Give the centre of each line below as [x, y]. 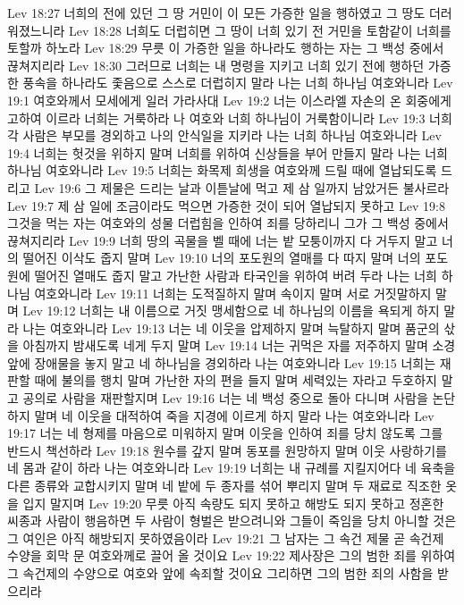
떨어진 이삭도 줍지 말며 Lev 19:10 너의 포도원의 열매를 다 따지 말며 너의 [222, 258]
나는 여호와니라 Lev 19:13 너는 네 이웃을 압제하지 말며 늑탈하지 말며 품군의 [231, 328]
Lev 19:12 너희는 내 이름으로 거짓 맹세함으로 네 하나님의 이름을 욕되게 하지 [231, 311]
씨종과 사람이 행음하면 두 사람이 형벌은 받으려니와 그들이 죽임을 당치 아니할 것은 [232, 521]
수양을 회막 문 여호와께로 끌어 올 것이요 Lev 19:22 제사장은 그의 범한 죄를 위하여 [232, 555]
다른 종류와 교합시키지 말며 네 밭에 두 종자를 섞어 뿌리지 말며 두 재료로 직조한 [224, 486]
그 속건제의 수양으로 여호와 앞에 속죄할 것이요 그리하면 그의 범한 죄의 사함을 [220, 573]
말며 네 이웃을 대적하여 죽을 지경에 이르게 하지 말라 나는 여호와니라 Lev [234, 415]
